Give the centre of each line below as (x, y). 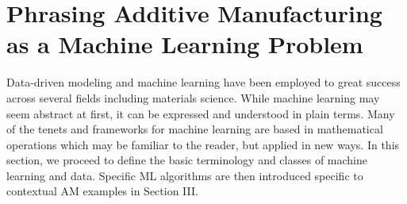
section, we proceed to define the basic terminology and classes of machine (187, 160)
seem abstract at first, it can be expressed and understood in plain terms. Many (201, 113)
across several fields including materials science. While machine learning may (193, 97)
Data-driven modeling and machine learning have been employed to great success (203, 82)
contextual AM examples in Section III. (102, 191)
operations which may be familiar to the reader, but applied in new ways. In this (203, 144)
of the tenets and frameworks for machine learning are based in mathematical (195, 129)
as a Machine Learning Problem (185, 44)
